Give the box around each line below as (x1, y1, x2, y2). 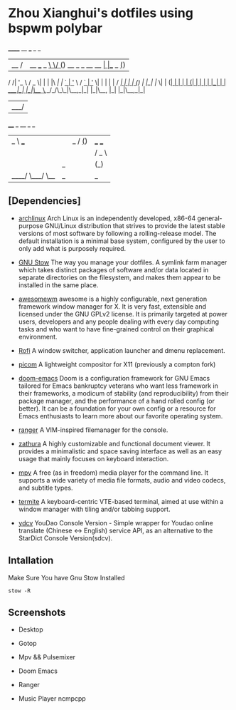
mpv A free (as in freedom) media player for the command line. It (18, 468, 209, 477)
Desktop (18, 625, 43, 634)
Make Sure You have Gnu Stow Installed (8, 573, 125, 582)
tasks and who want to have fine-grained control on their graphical (18, 324, 214, 333)
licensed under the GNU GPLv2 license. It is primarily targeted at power (18, 309, 228, 318)
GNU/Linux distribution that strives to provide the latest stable (44, 221, 226, 230)
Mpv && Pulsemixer (18, 653, 76, 662)
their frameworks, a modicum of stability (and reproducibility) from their (18, 389, 229, 397)
